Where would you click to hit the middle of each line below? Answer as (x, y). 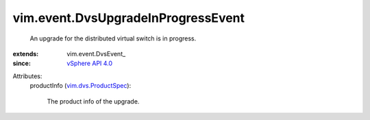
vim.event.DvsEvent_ (96, 53)
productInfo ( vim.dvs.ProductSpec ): (81, 86)
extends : (26, 53)
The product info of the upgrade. (93, 101)
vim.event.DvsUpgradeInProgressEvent (129, 18)
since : (22, 63)
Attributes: (27, 76)
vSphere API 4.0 (90, 63)
